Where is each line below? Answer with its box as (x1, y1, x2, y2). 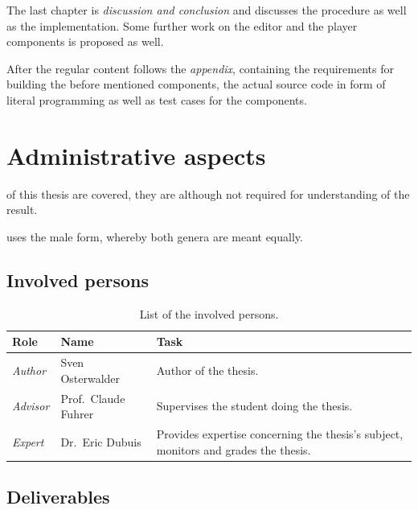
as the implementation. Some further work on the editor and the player (6, 17, 358, 34)
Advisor (12, 397, 50, 414)
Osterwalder (60, 369, 121, 386)
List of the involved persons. (139, 305, 279, 322)
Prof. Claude (60, 389, 125, 406)
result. (6, 201, 38, 218)
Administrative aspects (6, 138, 266, 171)
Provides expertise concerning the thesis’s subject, (156, 425, 404, 442)
